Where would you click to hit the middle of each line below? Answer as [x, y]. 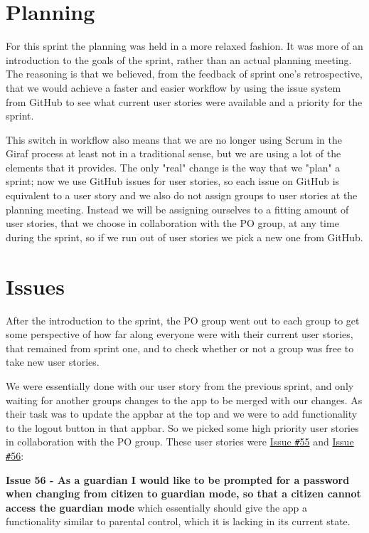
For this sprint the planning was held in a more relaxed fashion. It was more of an [184, 46]
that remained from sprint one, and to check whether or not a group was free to [180, 348]
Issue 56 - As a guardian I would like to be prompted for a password [178, 479]
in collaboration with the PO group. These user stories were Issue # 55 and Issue [180, 442]
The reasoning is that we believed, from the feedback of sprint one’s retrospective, [184, 74]
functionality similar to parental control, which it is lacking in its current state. [178, 521]
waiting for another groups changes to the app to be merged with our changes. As [184, 400]
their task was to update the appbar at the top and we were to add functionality [182, 414]
